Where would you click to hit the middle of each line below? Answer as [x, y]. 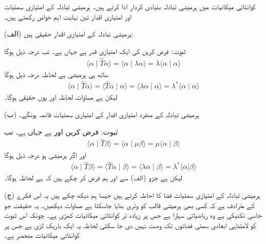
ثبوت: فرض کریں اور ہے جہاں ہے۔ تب [61, 131]
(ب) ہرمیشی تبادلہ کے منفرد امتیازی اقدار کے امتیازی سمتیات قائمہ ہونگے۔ [102, 114]
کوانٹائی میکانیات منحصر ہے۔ [42, 235]
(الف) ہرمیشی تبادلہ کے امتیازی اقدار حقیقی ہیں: [69, 34]
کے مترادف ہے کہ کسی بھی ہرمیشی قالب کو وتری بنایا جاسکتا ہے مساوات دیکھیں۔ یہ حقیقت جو [129, 205]
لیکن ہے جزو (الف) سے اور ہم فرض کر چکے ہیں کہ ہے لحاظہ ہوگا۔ [93, 177]
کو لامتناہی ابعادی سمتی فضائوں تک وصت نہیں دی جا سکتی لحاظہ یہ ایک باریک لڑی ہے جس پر [130, 225]
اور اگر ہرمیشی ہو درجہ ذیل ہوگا [45, 154]
